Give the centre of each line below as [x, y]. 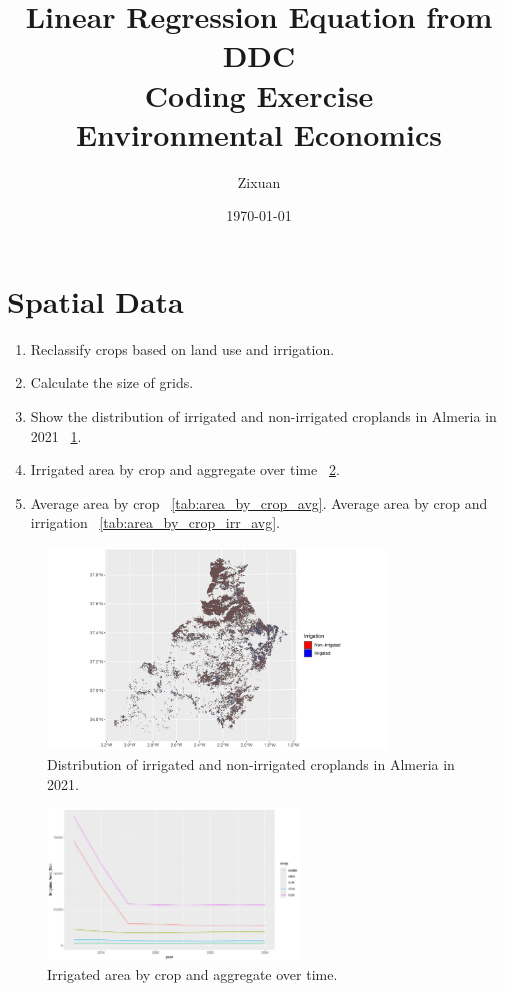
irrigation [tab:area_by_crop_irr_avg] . [155, 522]
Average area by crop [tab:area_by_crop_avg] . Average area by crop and [259, 502]
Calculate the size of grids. [112, 382]
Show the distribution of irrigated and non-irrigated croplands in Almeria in [263, 416]
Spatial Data [95, 300]
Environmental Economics [259, 133]
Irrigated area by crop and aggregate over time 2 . [185, 469]
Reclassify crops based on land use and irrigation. [182, 348]
